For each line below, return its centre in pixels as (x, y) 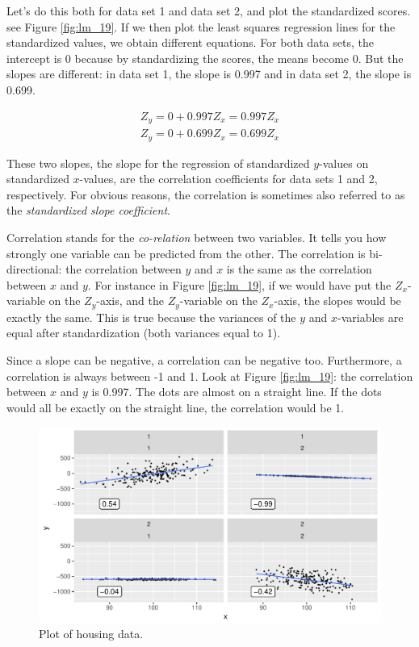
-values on (344, 163)
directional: (34, 269)
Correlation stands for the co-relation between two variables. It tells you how (197, 237)
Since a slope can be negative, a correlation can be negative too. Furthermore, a (204, 359)
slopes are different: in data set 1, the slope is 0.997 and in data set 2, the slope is (209, 74)
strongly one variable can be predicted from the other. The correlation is (186, 253)
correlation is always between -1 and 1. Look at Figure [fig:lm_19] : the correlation (210, 376)
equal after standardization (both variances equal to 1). (144, 333)
